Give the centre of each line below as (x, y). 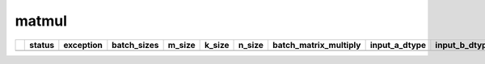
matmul (41, 21)
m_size (181, 45)
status (42, 45)
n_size (251, 45)
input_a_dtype (398, 45)
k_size (217, 45)
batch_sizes (135, 45)
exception (83, 45)
